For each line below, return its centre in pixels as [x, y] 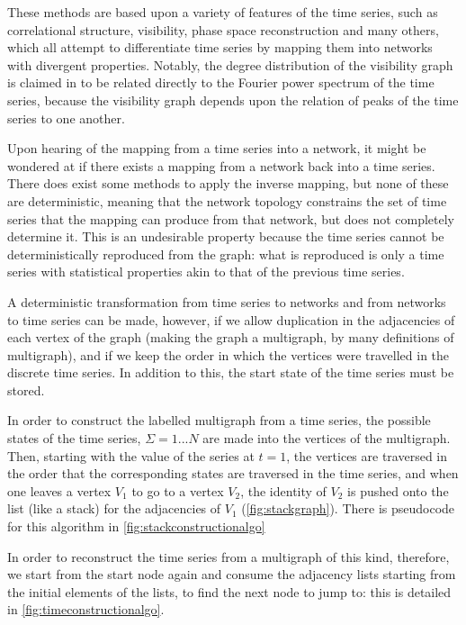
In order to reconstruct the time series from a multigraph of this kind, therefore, [229, 556]
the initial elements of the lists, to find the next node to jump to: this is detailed [229, 591]
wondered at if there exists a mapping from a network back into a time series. [221, 165]
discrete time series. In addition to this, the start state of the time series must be [231, 372]
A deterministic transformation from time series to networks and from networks [227, 301]
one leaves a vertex [59, 490]
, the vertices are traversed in [367, 455]
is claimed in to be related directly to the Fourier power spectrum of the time [221, 82]
